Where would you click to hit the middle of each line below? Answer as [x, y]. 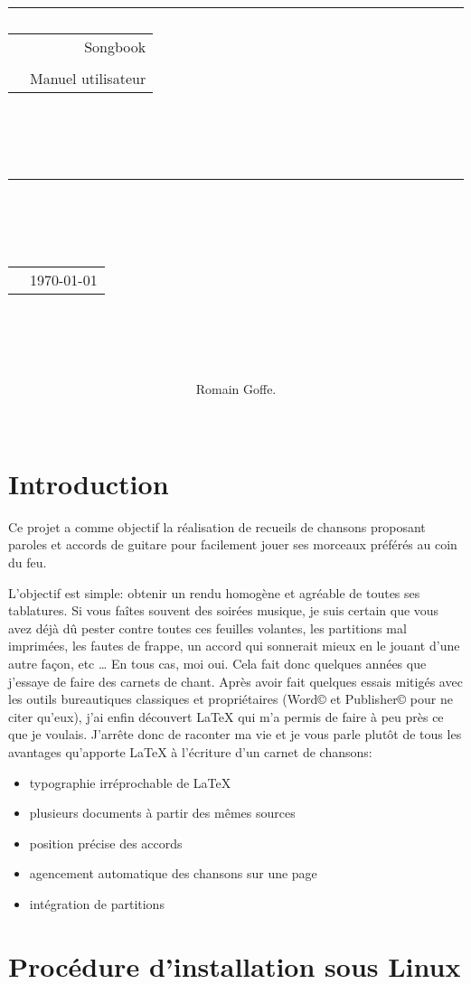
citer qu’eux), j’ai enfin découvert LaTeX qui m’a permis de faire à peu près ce [226, 716]
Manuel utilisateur [88, 79]
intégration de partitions [97, 903]
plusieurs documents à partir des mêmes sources [162, 813]
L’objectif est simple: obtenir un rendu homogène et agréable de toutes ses [214, 592]
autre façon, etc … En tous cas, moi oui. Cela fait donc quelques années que [217, 664]
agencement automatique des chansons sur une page [173, 873]
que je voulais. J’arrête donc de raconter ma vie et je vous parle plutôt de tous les [235, 734]
